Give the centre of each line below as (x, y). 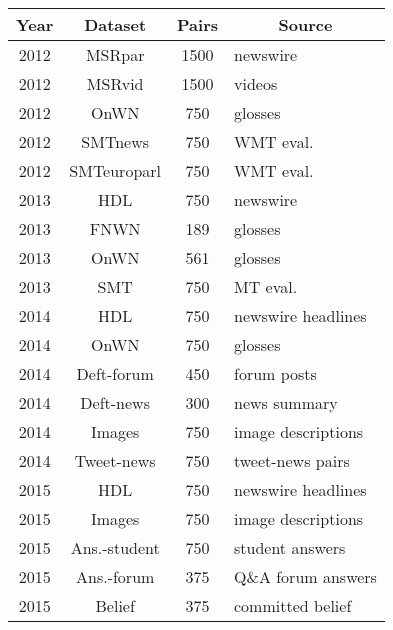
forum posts (275, 373)
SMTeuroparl (115, 170)
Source (305, 24)
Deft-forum (115, 373)
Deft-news (115, 402)
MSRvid (115, 83)
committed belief (292, 605)
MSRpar (115, 54)
